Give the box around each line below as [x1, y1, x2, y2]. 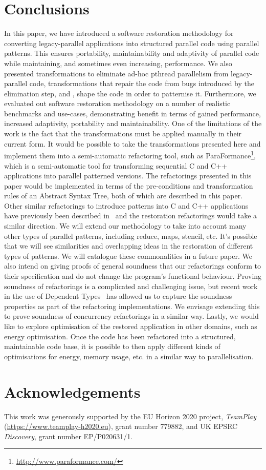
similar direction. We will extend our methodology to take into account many [4, 220, 247, 231]
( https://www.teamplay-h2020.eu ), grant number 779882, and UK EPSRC [4, 421, 238, 432]
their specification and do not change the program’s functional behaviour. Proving [4, 271, 262, 281]
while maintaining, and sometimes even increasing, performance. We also [4, 57, 232, 68]
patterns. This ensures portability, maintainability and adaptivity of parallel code [4, 48, 259, 58]
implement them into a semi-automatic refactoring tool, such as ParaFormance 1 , [4, 149, 256, 160]
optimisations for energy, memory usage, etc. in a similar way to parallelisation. [4, 351, 254, 361]
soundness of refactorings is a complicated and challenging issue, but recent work [4, 280, 258, 291]
